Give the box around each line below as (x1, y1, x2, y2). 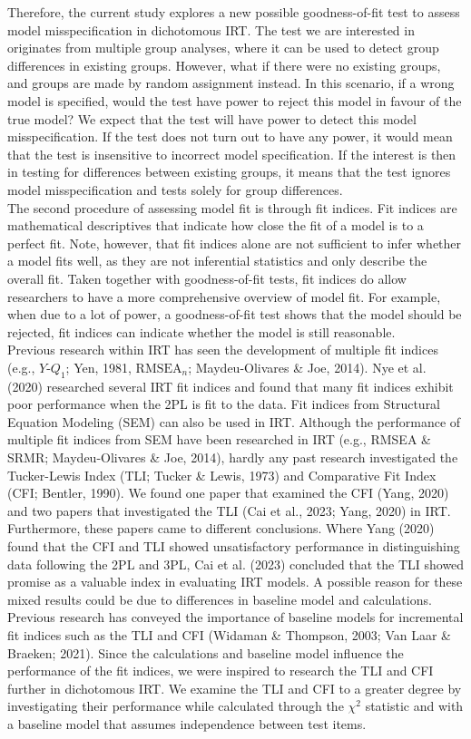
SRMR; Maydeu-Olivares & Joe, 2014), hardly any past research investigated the (7, 448, 458, 467)
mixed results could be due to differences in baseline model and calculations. (7, 589, 432, 608)
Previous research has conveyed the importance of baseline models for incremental (7, 608, 464, 627)
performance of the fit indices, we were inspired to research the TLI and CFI (7, 661, 434, 680)
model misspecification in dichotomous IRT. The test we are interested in (7, 20, 415, 39)
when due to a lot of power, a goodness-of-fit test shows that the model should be (7, 305, 462, 324)
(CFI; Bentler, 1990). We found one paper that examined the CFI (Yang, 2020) (7, 483, 449, 502)
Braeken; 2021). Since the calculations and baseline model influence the (7, 643, 404, 662)
